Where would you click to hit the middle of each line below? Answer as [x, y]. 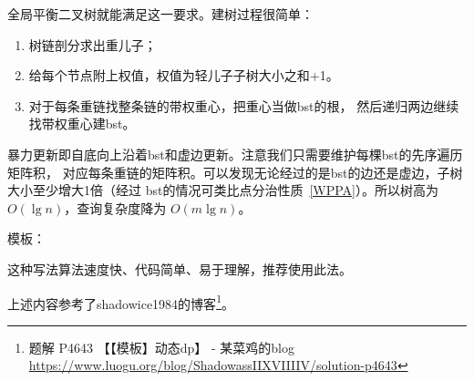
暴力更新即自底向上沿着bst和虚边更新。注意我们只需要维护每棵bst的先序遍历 [235, 154]
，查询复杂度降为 [115, 207]
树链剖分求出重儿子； [93, 44]
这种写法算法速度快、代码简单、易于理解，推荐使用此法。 [180, 268]
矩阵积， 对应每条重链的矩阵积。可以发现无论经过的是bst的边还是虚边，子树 [235, 172]
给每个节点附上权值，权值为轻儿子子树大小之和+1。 [184, 75]
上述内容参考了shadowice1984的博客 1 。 [121, 302]
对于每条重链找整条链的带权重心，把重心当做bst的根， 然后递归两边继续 [244, 105]
